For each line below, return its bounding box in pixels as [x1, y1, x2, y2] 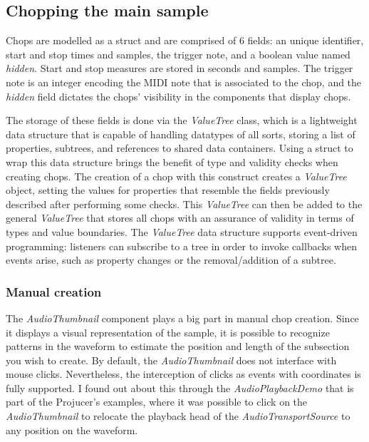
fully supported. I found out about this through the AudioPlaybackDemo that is [6, 380, 354, 395]
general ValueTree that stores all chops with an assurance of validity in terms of [6, 210, 354, 225]
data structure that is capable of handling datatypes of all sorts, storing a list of [6, 126, 355, 141]
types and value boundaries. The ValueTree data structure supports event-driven [6, 224, 358, 239]
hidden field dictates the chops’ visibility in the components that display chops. [6, 88, 351, 103]
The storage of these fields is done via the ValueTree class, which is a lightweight [6, 113, 358, 128]
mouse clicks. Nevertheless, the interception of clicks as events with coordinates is [6, 366, 361, 381]
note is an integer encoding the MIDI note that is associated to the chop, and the [6, 74, 362, 89]
